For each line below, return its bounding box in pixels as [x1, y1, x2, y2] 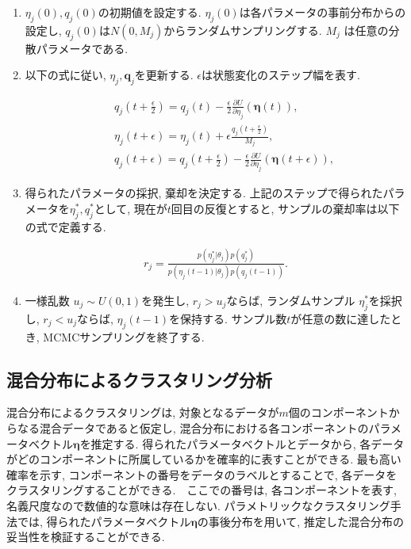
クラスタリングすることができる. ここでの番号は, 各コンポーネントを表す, [6, 482, 397, 498]
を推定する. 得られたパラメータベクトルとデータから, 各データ [79, 435, 405, 452]
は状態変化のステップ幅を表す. [201, 67, 360, 83]
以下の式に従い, [25, 67, 106, 83]
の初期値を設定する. [98, 4, 202, 20]
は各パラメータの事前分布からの [239, 4, 406, 20]
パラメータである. [36, 40, 129, 56]
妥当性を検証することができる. [6, 528, 165, 545]
